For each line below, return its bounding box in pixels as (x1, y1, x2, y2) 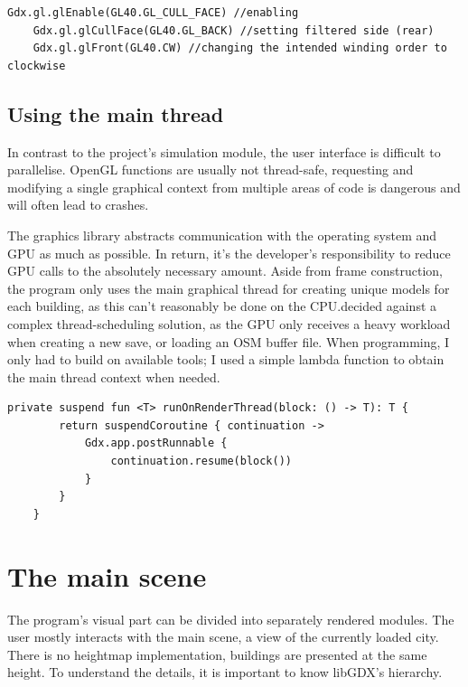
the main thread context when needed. (7, 367, 220, 386)
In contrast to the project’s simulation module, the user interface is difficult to (7, 142, 441, 161)
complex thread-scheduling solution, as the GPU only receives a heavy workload (7, 314, 451, 333)
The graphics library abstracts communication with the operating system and (7, 225, 437, 244)
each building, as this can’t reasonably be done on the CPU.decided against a (7, 296, 437, 315)
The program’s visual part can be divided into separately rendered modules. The (7, 609, 454, 628)
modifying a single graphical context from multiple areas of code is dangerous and (7, 177, 461, 196)
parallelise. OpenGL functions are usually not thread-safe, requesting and (7, 160, 414, 179)
